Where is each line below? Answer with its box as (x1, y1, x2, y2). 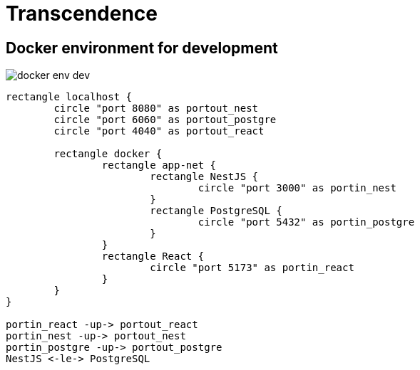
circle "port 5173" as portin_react (150, 262, 354, 274)
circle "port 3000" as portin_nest (198, 182, 396, 194)
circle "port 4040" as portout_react (53, 125, 265, 137)
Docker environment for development (6, 38, 278, 57)
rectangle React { (101, 250, 205, 263)
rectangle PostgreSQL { (150, 205, 282, 217)
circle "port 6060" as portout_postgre (53, 114, 277, 126)
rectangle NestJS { (150, 171, 259, 183)
